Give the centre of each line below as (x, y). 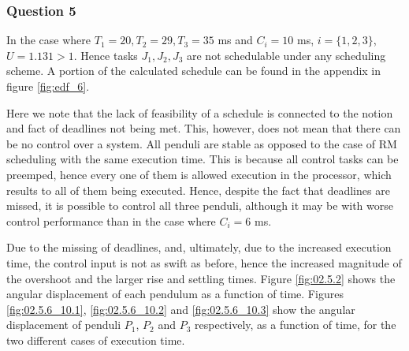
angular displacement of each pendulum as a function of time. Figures (175, 294)
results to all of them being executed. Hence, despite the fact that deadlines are (198, 190)
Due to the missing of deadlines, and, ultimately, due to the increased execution (199, 247)
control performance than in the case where (111, 220)
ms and (235, 40)
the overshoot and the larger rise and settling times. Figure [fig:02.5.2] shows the (201, 278)
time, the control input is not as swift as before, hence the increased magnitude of (204, 262)
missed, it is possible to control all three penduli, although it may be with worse (200, 205)
